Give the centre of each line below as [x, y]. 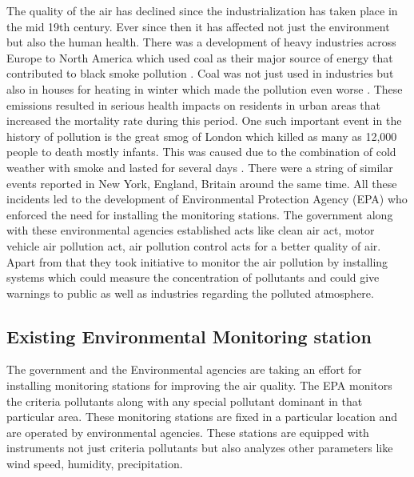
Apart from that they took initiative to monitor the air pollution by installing [197, 261]
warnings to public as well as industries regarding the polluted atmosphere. [190, 293]
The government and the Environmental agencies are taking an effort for [184, 369]
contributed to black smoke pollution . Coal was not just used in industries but [200, 73]
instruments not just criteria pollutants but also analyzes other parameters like [200, 448]
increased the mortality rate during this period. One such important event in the [204, 120]
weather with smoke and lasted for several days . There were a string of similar [200, 167]
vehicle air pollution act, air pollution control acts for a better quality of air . [194, 245]
